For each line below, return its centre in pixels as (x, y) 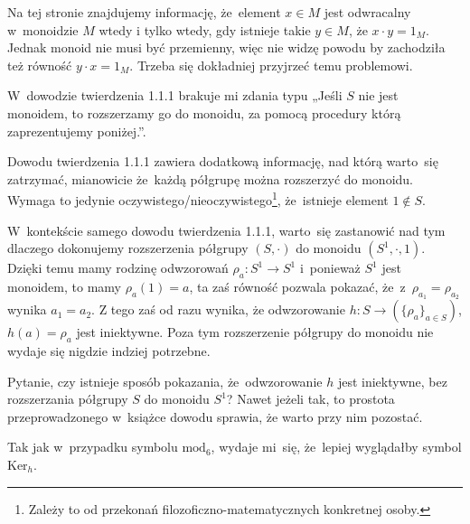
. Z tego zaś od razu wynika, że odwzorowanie (218, 309)
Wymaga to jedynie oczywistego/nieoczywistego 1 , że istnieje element (198, 198)
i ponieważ (330, 268)
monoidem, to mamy (64, 286)
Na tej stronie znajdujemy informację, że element (144, 12)
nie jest (378, 95)
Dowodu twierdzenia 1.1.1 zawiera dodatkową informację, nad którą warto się (223, 161)
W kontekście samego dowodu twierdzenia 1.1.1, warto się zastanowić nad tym (226, 230)
